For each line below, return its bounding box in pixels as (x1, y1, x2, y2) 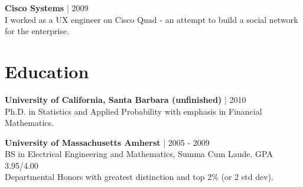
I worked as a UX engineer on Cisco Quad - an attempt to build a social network (5, 13, 298, 25)
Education (5, 59, 89, 83)
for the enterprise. (5, 25, 70, 37)
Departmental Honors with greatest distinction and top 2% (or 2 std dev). (5, 171, 273, 183)
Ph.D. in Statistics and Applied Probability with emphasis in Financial (5, 105, 262, 117)
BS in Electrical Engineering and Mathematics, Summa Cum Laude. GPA (5, 148, 273, 160)
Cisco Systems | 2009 (5, 2, 89, 14)
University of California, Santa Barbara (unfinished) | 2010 (5, 93, 246, 105)
